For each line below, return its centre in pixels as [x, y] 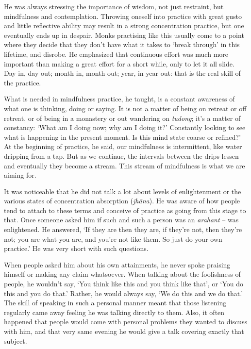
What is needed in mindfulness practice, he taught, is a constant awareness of [119, 99]
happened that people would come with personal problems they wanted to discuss [125, 322]
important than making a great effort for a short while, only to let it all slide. [119, 63]
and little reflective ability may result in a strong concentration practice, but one [124, 25]
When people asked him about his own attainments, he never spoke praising [117, 264]
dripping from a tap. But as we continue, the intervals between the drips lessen [121, 156]
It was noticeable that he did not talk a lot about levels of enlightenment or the [123, 191]
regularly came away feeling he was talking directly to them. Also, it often [114, 312]
